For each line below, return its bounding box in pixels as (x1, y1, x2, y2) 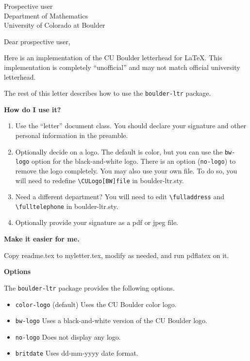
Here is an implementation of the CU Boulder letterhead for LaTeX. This (4, 52, 222, 63)
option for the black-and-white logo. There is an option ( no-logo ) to (32, 156, 236, 166)
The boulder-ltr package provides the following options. (4, 282, 175, 292)
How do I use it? (4, 104, 61, 114)
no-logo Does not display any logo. (15, 331, 121, 342)
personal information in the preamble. (15, 130, 128, 140)
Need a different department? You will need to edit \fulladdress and (15, 191, 224, 202)
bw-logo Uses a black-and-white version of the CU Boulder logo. (15, 315, 207, 326)
